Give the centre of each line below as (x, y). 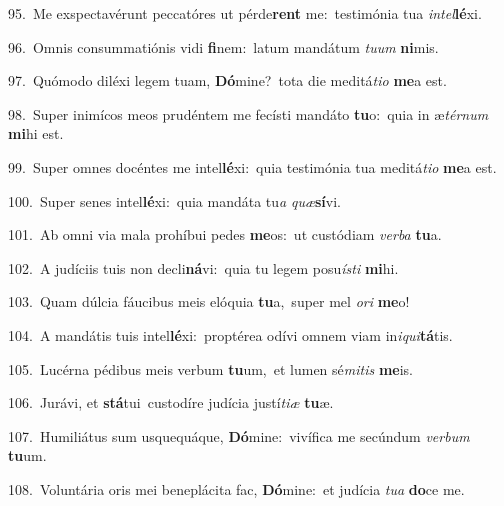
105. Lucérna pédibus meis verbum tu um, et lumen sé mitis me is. (211, 368)
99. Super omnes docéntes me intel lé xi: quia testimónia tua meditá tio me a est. (252, 166)
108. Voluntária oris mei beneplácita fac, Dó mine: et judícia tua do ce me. (236, 488)
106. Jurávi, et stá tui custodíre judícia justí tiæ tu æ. (171, 402)
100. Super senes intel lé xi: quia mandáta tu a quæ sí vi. (174, 200)
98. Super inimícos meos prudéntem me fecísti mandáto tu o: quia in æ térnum (248, 113)
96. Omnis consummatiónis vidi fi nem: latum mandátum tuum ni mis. (223, 46)
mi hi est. (36, 133)
